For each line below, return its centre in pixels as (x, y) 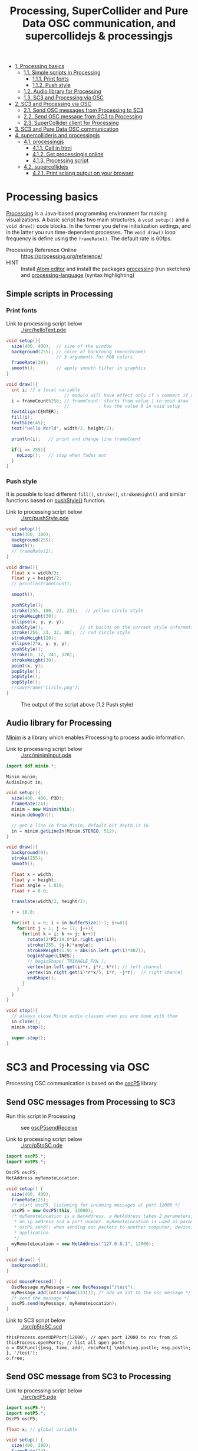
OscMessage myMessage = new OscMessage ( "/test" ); (73, 1287)
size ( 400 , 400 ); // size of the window (62, 346)
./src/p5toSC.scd (42, 1327)
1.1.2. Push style (51, 85)
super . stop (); (29, 1038)
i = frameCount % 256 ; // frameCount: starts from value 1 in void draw (100, 401)
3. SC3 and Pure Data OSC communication (67, 129)
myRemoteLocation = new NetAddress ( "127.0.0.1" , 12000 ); (83, 1244)
